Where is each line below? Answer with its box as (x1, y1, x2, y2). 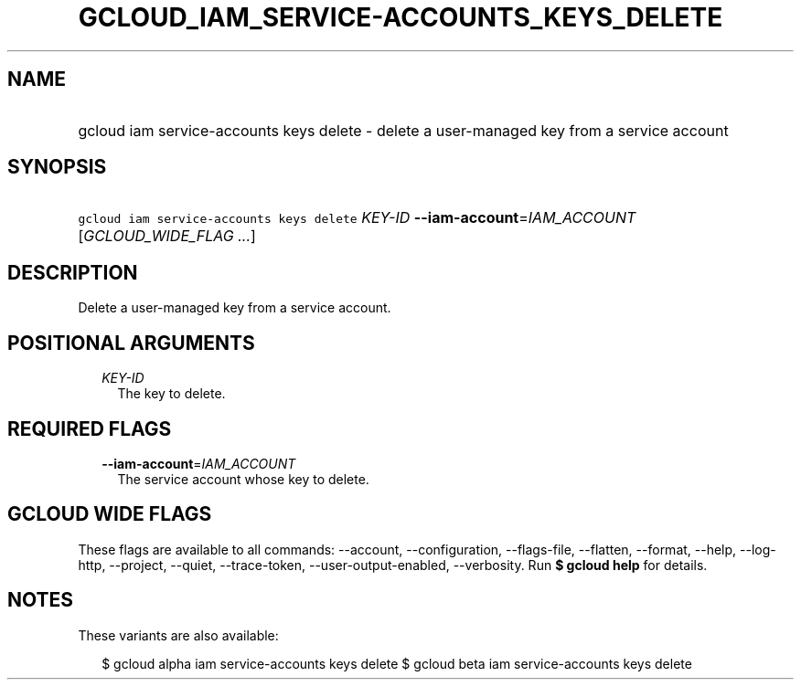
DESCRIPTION (7, 260, 138, 284)
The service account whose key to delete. (117, 470, 369, 487)
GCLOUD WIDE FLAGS (7, 502, 212, 526)
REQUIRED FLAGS (7, 417, 172, 440)
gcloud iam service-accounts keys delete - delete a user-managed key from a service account (78, 121, 729, 140)
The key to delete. (117, 386, 226, 402)
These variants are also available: (78, 627, 279, 643)
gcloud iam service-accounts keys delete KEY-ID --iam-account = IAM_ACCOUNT (78, 208, 636, 227)
